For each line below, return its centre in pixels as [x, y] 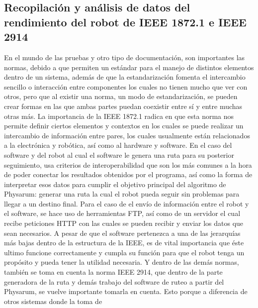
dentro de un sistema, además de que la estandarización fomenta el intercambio [125, 77]
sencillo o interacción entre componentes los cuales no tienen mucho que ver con [126, 86]
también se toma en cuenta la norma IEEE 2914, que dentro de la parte [113, 272]
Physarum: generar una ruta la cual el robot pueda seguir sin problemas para [122, 194]
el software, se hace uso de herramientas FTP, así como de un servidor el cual [122, 213]
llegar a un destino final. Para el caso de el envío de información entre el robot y [127, 203]
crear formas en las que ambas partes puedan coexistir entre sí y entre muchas [123, 106]
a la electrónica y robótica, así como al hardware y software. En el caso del [118, 145]
